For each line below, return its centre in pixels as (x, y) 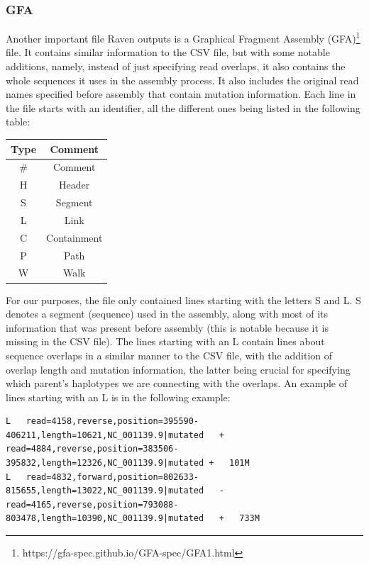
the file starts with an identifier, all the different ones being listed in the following (183, 107)
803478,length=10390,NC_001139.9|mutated (105, 519)
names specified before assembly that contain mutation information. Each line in (181, 94)
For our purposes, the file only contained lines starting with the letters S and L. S (183, 300)
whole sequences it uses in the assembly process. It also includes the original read (182, 80)
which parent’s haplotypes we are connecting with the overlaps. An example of (176, 383)
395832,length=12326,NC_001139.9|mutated (105, 463)
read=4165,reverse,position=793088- (92, 504)
